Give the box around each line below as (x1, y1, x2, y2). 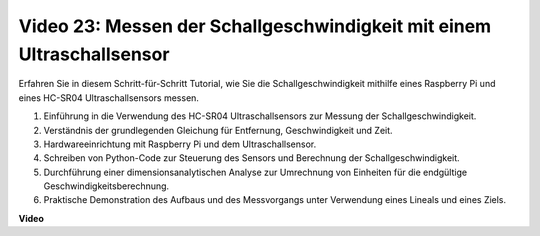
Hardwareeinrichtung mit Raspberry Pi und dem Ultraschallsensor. (43, 138, 317, 150)
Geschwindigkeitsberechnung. (43, 180, 170, 192)
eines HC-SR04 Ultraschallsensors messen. (18, 91, 200, 104)
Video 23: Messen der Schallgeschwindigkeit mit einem (18, 15, 492, 37)
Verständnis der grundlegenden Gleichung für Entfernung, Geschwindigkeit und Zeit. (43, 124, 394, 136)
